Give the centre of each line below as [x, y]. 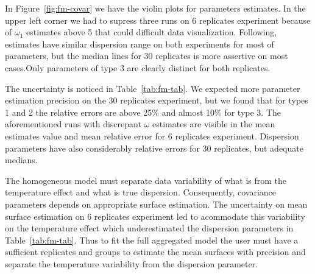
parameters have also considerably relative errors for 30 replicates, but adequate [154, 148]
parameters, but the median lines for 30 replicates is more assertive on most [147, 56]
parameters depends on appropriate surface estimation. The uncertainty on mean [156, 204]
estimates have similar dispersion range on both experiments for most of [140, 44]
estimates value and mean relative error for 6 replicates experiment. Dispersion [152, 135]
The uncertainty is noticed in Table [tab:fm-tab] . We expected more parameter [153, 88]
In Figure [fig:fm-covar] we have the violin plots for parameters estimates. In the [155, 8]
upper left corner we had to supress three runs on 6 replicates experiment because [158, 20]
